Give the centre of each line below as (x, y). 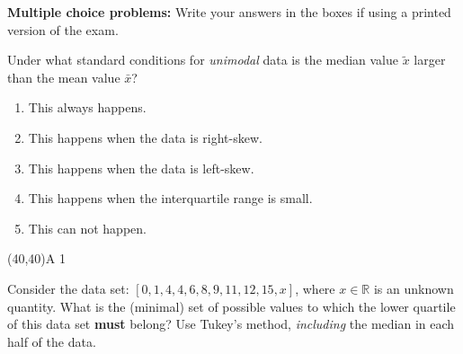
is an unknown (414, 288)
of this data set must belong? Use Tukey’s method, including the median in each (231, 324)
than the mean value (64, 77)
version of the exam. (63, 29)
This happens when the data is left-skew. (141, 168)
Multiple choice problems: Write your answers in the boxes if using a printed (229, 12)
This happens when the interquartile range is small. (170, 198)
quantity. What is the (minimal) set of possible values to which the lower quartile (231, 306)
